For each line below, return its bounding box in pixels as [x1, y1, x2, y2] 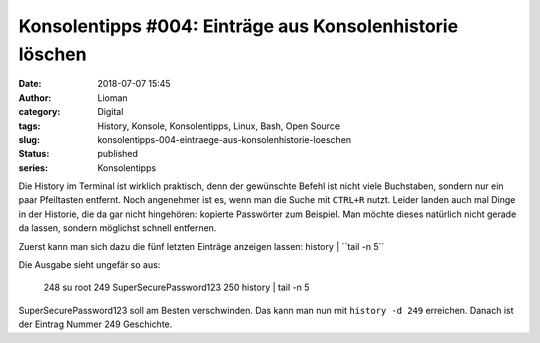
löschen [18, 43, 87, 65]
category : [18, 106, 61, 118]
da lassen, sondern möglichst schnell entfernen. [18, 222, 217, 234]
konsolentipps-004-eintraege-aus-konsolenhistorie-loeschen [97, 133, 352, 145]
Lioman [97, 91, 129, 104]
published [97, 148, 139, 160]
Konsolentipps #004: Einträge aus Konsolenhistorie [18, 15, 459, 37]
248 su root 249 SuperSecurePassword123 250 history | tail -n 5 [43, 281, 310, 294]
